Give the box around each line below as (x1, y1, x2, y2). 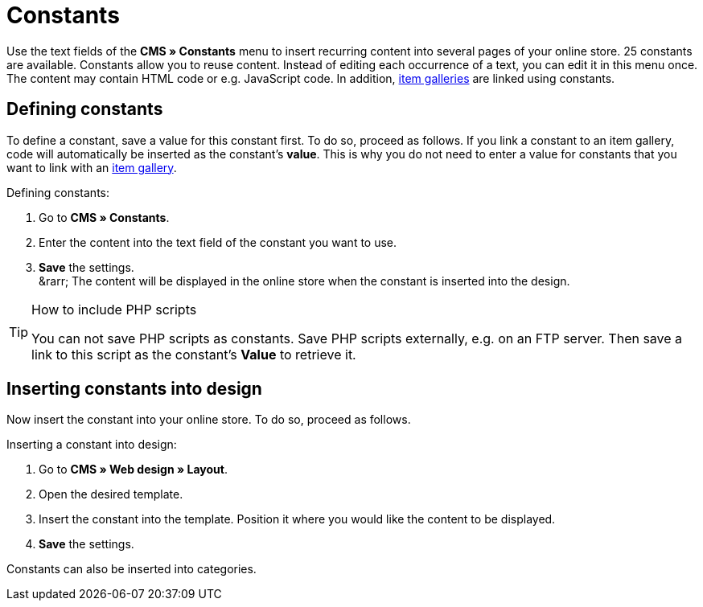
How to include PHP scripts (31, 301, 197, 318)
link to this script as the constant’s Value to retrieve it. (31, 346, 356, 363)
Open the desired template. (39, 487, 183, 502)
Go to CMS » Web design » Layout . (39, 462, 228, 477)
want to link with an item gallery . (6, 160, 177, 174)
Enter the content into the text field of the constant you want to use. (39, 235, 397, 249)
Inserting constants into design (6, 379, 262, 400)
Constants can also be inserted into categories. (6, 562, 257, 576)
